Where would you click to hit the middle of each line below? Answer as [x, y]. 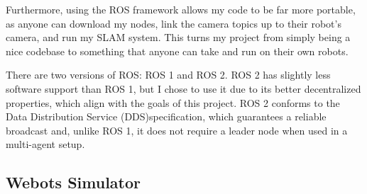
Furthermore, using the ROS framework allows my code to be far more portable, [181, 9]
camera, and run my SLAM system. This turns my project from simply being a [178, 37]
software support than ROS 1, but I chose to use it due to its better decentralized [183, 88]
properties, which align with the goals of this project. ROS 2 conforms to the [173, 102]
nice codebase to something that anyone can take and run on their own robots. [177, 51]
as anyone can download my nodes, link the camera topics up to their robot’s [174, 23]
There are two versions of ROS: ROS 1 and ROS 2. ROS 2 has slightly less [168, 75]
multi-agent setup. [45, 144]
